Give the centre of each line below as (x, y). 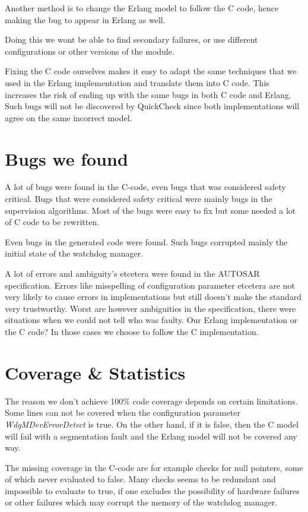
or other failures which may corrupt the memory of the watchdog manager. (141, 502)
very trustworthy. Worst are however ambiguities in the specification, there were (150, 308)
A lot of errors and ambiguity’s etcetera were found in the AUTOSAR (132, 274)
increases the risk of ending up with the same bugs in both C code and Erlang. (148, 94)
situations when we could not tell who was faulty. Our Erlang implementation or (151, 320)
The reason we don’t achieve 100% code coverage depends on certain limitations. (151, 401)
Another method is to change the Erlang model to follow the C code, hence (142, 8)
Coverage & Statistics (95, 372)
